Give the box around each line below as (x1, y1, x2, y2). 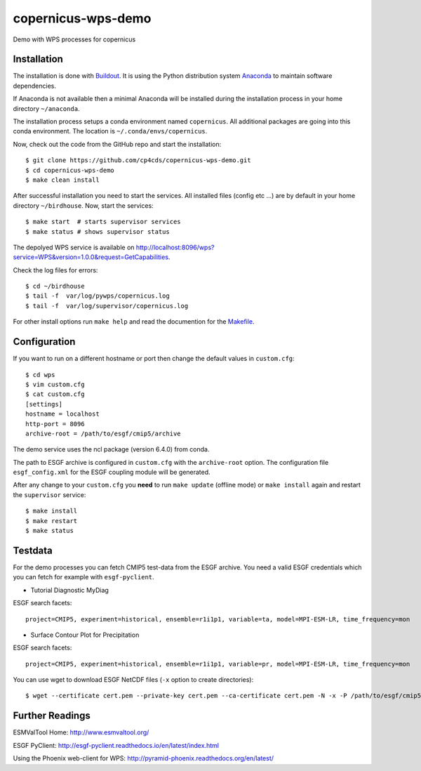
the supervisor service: (13, 490, 86, 499)
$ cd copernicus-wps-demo (25, 166, 115, 174)
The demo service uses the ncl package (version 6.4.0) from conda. (13, 445, 210, 454)
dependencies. (13, 81, 56, 90)
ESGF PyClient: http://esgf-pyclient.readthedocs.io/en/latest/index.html (13, 741, 219, 749)
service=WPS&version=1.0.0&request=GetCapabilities (13, 253, 168, 261)
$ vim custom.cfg (25, 380, 85, 388)
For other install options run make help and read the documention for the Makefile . (13, 317, 255, 326)
